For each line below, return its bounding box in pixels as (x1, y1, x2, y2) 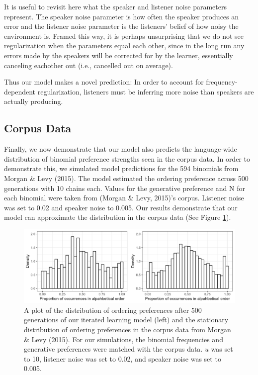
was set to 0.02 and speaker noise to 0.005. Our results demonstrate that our (4, 202, 238, 212)
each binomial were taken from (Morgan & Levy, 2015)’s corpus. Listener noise (4, 192, 244, 203)
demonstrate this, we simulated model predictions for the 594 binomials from (4, 163, 239, 174)
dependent (4, 86, 36, 96)
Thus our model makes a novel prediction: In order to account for (4, 77, 204, 87)
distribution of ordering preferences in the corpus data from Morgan (24, 324, 231, 334)
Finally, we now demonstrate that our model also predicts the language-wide (4, 144, 237, 154)
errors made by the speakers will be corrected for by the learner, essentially (4, 50, 233, 60)
